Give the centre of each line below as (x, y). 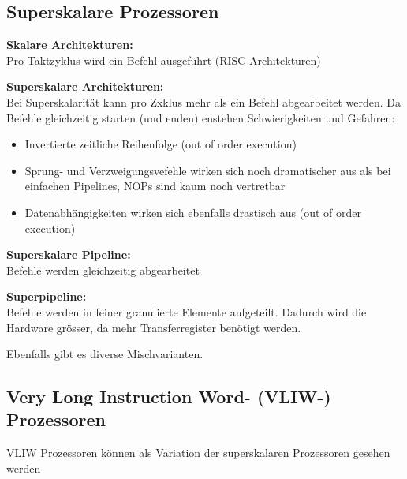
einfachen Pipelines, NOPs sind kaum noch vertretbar (155, 186)
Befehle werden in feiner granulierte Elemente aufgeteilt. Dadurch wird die (187, 311)
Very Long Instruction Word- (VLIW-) (169, 397)
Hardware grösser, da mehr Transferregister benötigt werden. (154, 327)
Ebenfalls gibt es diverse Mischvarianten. (105, 354)
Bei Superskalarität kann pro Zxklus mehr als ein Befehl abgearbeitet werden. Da (204, 101)
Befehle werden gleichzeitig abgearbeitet (103, 269)
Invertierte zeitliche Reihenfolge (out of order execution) (161, 144)
